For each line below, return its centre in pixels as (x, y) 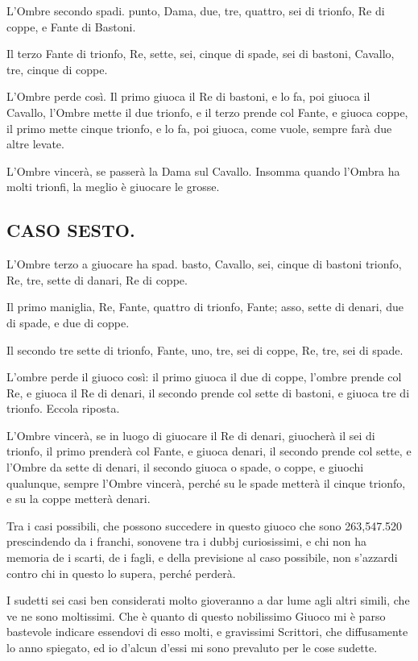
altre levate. (35, 144)
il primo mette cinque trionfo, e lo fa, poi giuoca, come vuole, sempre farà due (199, 128)
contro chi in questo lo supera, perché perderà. (121, 573)
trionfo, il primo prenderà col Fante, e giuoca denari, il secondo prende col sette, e (209, 451)
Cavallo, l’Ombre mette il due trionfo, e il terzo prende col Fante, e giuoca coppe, (207, 112)
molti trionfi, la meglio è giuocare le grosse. (113, 187)
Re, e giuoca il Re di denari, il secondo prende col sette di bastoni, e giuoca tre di (208, 392)
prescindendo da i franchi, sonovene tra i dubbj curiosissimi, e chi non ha (187, 541)
